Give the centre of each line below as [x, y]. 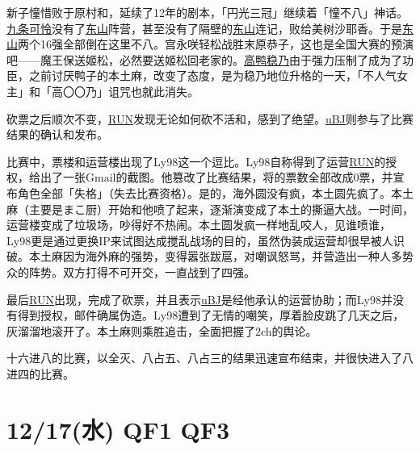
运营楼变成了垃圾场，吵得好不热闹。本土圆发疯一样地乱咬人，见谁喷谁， [199, 225]
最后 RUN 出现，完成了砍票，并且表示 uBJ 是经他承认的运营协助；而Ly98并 [199, 299]
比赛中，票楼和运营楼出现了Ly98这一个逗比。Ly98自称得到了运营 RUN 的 [196, 161]
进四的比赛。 [40, 373]
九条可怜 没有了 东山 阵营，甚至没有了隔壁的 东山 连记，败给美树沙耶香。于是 [204, 28]
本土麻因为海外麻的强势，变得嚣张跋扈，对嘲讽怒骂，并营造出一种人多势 [221, 256]
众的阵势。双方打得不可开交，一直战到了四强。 [131, 271]
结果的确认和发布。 [57, 134]
